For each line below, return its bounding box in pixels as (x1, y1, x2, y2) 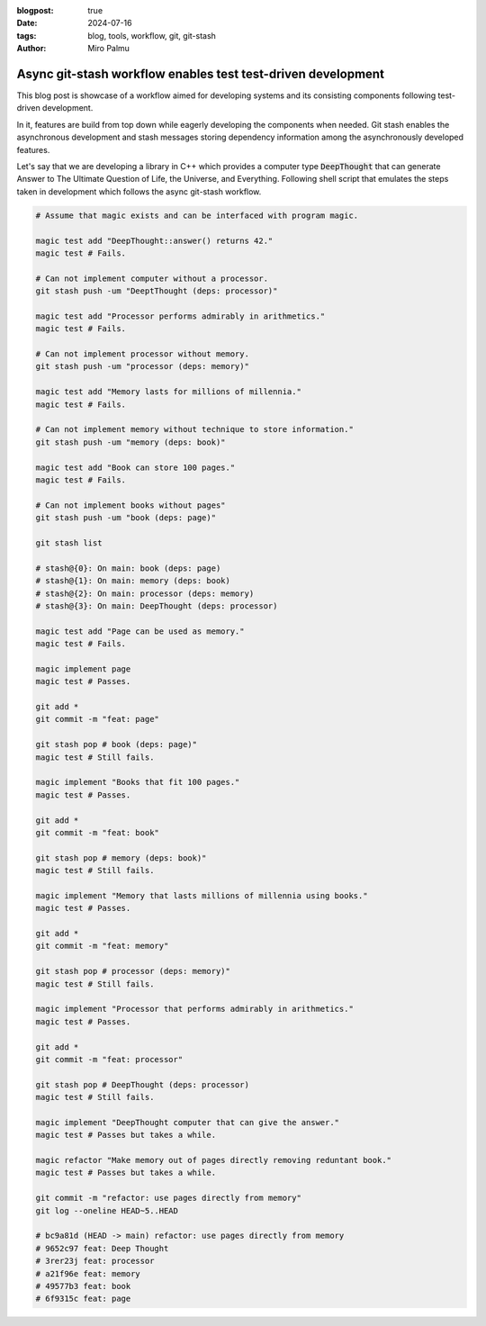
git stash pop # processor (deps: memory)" (35, 966, 231, 977)
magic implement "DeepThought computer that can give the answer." (35, 1117, 340, 1127)
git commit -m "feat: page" (35, 714, 159, 725)
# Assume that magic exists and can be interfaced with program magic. (35, 210, 359, 221)
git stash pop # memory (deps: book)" (35, 852, 207, 863)
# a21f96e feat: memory (35, 1268, 141, 1278)
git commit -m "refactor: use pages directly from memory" (35, 1193, 301, 1204)
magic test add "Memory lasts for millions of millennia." (35, 387, 301, 397)
